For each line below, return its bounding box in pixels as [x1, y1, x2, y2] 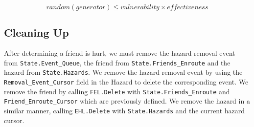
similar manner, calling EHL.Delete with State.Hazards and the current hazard [4, 106, 245, 116]
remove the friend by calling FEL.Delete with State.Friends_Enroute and [4, 86, 230, 96]
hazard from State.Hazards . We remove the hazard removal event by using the [4, 67, 243, 77]
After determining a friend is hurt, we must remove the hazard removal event [4, 48, 235, 58]
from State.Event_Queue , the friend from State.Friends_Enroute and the [4, 57, 231, 67]
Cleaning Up [4, 25, 69, 40]
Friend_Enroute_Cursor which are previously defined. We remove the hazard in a [4, 96, 250, 106]
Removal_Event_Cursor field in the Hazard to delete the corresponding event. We [4, 77, 249, 87]
